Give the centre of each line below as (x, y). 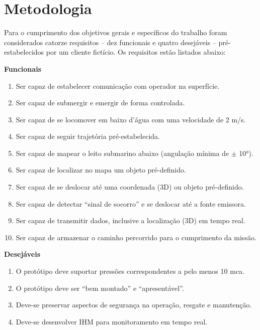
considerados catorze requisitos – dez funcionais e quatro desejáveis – (110, 42)
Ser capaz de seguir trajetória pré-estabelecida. (88, 136)
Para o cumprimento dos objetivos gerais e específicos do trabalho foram (116, 32)
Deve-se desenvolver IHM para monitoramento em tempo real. (112, 321)
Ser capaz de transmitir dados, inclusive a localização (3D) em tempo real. (131, 220)
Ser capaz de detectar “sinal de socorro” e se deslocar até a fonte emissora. (131, 203)
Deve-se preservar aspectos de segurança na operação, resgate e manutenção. (134, 305)
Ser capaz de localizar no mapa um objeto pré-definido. (101, 170)
